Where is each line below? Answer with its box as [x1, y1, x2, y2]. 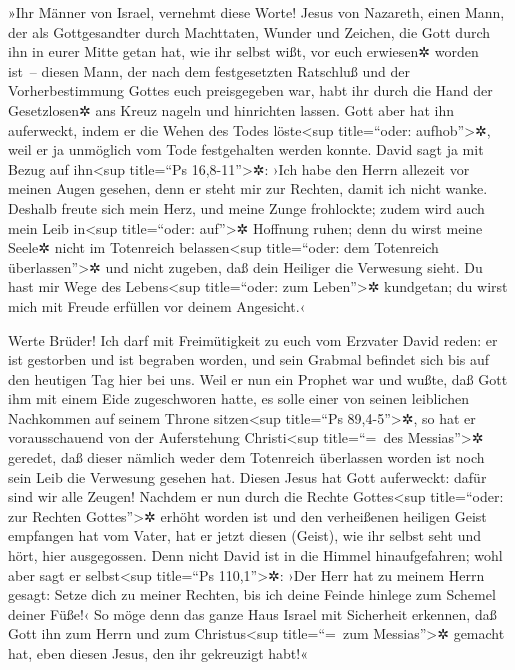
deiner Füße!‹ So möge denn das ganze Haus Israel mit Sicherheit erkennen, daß [8, 603, 497, 624]
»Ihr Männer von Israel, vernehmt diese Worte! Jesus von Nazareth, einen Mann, [8, 2, 505, 22]
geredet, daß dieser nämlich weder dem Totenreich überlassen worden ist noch [8, 447, 485, 468]
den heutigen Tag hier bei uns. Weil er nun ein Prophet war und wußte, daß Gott [8, 368, 508, 389]
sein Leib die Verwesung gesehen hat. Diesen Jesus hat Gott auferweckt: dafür [8, 466, 487, 487]
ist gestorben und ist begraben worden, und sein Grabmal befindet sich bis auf [8, 349, 490, 370]
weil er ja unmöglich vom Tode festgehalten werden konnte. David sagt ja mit [8, 139, 484, 160]
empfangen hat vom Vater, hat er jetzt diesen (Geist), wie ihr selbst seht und [8, 525, 482, 546]
